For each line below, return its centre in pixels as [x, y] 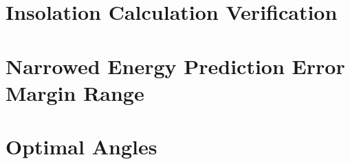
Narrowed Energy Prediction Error [175, 66]
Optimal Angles [81, 147]
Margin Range [75, 92]
